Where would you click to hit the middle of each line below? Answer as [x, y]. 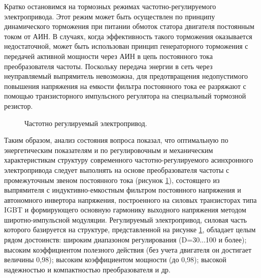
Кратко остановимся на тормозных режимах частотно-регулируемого [110, 6]
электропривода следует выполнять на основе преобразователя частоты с [117, 169]
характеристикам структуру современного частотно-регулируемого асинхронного [129, 160]
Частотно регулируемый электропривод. [86, 123]
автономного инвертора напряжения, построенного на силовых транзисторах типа [130, 199]
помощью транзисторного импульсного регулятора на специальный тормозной [125, 96]
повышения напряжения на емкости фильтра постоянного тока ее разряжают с [125, 86]
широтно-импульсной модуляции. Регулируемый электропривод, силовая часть [125, 219]
